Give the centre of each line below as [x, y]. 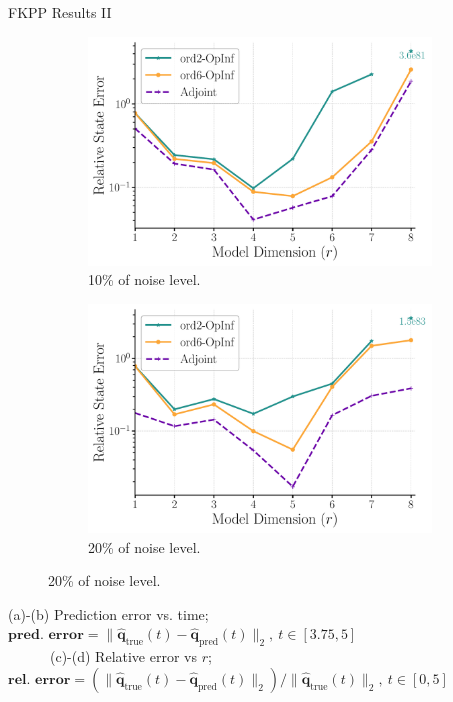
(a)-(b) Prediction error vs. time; [108, 613]
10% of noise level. [144, 279]
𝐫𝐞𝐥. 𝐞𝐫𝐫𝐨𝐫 [39, 679]
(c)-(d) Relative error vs [123, 656]
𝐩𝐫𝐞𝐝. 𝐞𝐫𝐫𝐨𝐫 [46, 635]
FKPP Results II [60, 12]
